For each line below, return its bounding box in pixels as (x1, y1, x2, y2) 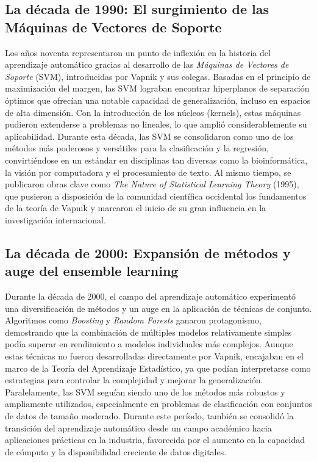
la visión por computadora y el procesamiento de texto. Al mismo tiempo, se (5, 165, 291, 178)
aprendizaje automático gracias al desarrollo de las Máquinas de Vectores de (5, 58, 289, 71)
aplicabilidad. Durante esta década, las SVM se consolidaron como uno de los (5, 129, 294, 142)
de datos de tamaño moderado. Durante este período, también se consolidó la (5, 410, 294, 422)
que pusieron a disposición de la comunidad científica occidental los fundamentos (5, 189, 307, 202)
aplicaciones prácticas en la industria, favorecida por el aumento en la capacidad (5, 433, 305, 446)
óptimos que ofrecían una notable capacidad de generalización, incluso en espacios (5, 93, 311, 106)
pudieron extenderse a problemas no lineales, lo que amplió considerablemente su (5, 118, 307, 131)
